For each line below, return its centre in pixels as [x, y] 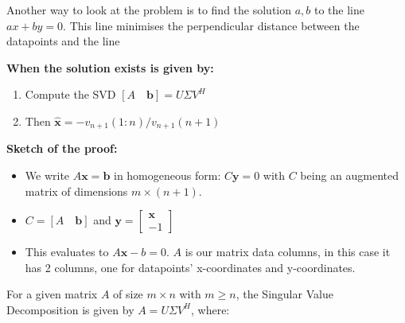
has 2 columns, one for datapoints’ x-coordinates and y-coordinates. [190, 267]
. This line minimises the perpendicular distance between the [211, 25]
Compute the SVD [70, 94]
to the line [340, 10]
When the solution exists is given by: [110, 67]
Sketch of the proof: [62, 148]
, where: [210, 309]
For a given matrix [52, 294]
